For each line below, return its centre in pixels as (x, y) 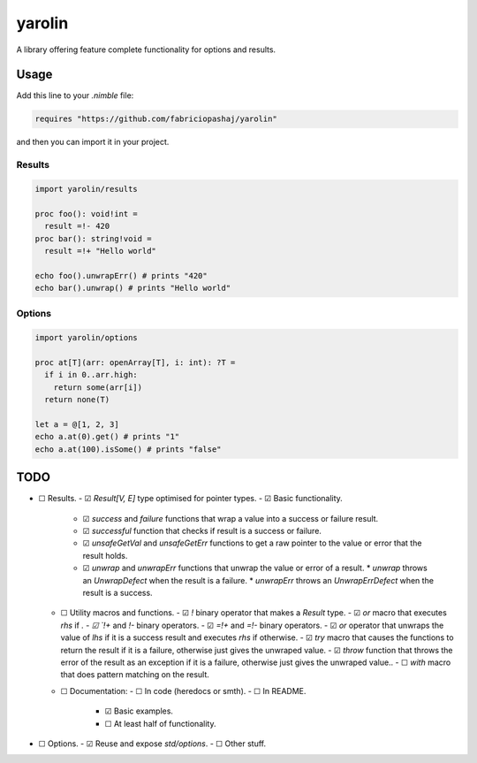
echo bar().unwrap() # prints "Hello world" (133, 288)
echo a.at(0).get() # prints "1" (107, 437)
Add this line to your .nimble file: (75, 95)
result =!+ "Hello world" (100, 251)
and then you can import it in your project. (93, 142)
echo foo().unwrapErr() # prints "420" (121, 275)
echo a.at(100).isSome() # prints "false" (128, 449)
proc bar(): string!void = (93, 238)
